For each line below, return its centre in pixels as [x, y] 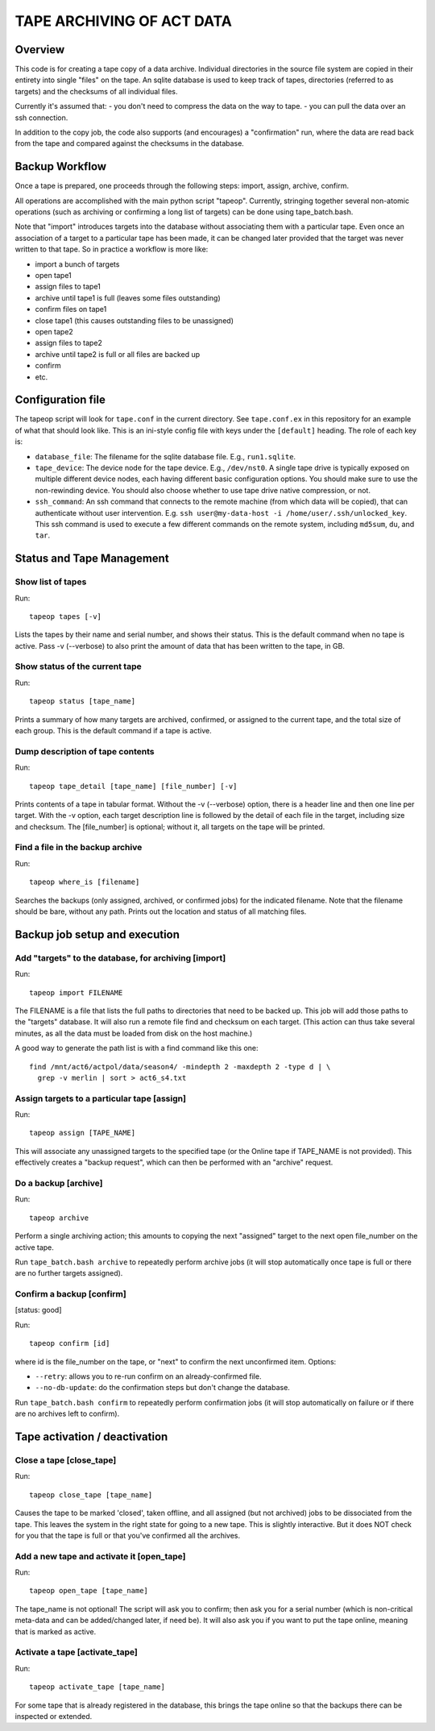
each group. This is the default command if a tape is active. [114, 731]
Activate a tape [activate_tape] [77, 1652]
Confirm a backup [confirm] [70, 1294]
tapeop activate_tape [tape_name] [97, 1687]
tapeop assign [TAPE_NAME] [83, 1133]
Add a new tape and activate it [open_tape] [100, 1556]
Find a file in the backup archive [79, 848]
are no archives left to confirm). [67, 1413]
